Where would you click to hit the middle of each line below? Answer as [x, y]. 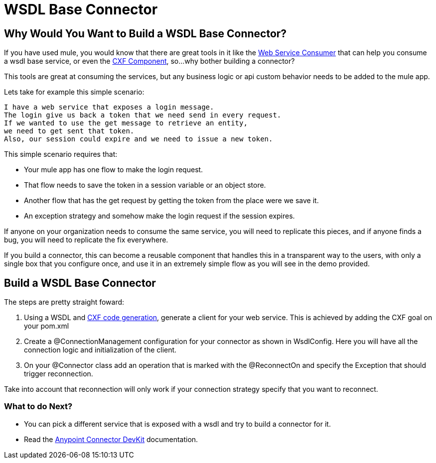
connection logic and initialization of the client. [100, 350]
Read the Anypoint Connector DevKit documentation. [111, 439]
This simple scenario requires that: [61, 154]
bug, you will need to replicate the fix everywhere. [86, 240]
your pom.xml [47, 326]
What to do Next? [38, 406]
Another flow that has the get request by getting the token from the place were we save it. [171, 201]
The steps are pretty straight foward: [64, 302]
